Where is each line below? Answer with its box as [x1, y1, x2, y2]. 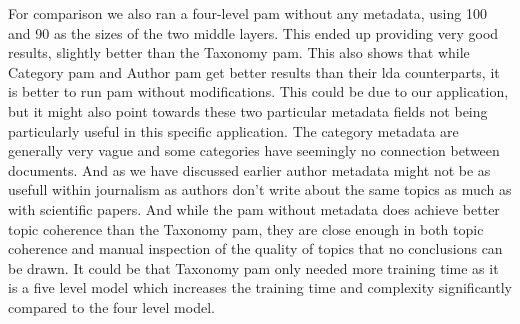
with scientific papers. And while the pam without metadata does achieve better [8, 198, 500, 219]
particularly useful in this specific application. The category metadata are [8, 120, 459, 141]
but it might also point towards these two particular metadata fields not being [8, 100, 488, 121]
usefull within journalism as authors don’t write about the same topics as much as [8, 179, 512, 200]
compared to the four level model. [8, 296, 215, 317]
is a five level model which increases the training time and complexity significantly [8, 277, 512, 298]
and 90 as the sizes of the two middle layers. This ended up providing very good [8, 22, 499, 43]
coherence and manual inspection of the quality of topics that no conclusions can [8, 238, 503, 259]
